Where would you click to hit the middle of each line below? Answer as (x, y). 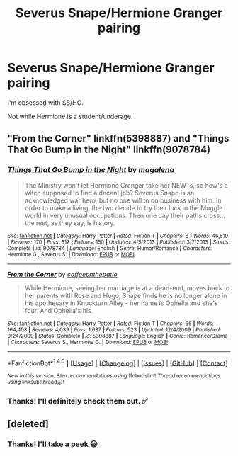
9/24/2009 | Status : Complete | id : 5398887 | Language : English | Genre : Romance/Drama (118, 336)
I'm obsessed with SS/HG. (45, 102)
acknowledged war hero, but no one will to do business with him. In (123, 200)
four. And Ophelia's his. (59, 310)
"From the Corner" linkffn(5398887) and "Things (118, 138)
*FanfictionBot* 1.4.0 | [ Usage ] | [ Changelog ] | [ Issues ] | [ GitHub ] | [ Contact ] (118, 363)
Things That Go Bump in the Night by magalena (91, 170)
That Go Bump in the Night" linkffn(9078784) (109, 150)
